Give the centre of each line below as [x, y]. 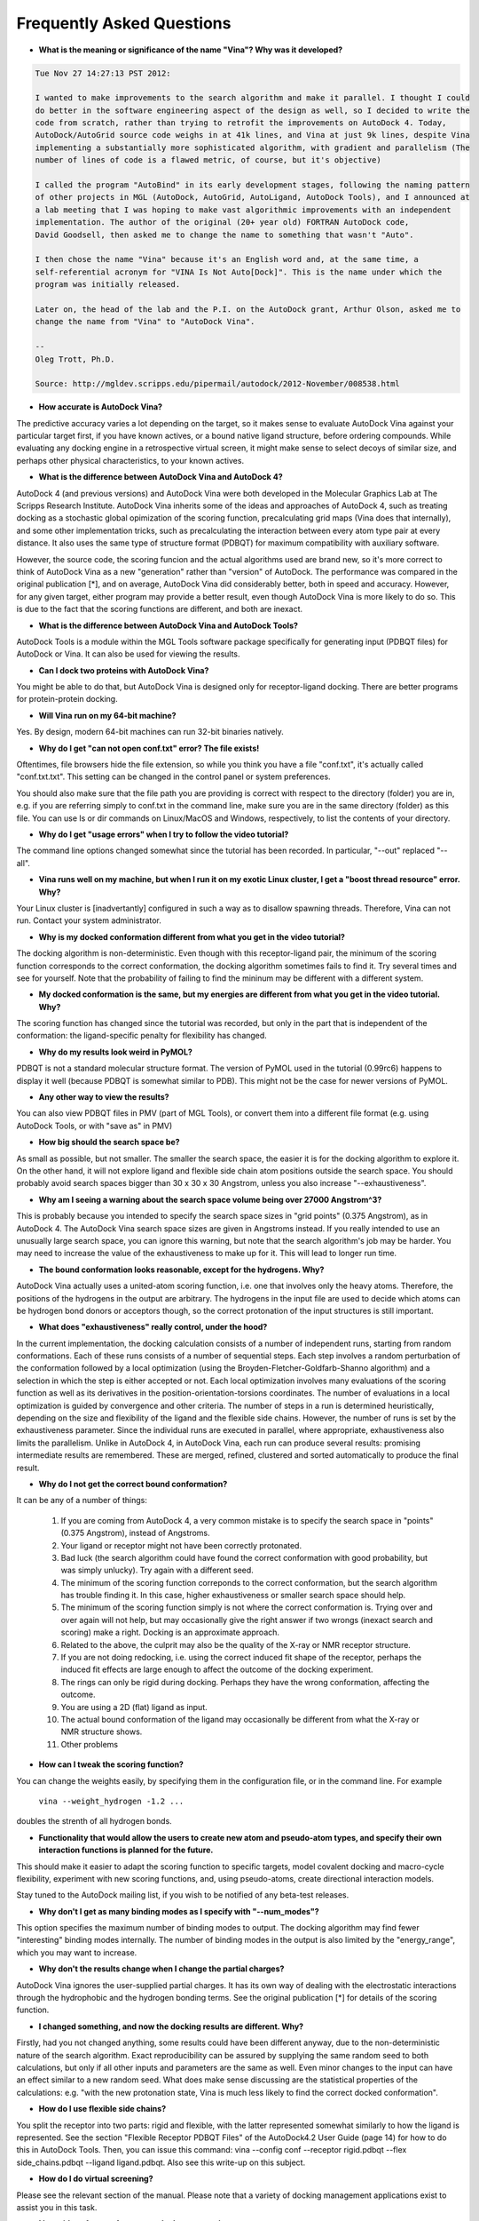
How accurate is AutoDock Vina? [101, 407]
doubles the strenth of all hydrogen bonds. [94, 1821]
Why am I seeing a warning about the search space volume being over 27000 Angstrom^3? [210, 1199]
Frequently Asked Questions [124, 23]
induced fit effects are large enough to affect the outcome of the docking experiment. [217, 1669]
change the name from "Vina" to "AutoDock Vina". [145, 322]
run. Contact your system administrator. [89, 920]
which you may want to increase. [77, 1952]
